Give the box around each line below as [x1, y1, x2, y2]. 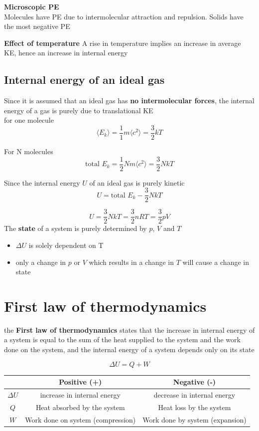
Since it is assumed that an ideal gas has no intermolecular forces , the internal [4, 95, 255, 106]
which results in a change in [89, 256, 174, 267]
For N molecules [4, 146, 53, 157]
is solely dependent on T [28, 239, 104, 250]
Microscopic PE [4, 1, 59, 11]
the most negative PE [4, 21, 70, 31]
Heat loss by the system [158, 402, 231, 412]
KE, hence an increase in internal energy [4, 47, 128, 58]
